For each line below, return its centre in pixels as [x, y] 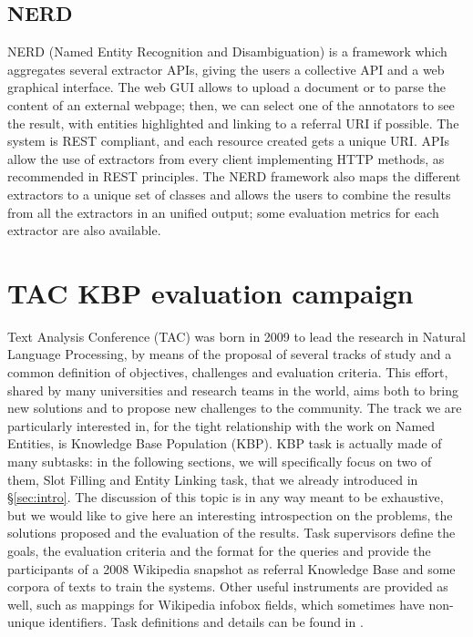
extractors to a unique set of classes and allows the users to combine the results [229, 194]
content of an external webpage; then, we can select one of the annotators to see [231, 104]
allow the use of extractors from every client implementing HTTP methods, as [226, 158]
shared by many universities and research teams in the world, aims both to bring [233, 390]
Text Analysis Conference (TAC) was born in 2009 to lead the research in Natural [236, 336]
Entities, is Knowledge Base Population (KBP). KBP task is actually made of [225, 443]
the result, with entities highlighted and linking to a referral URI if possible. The [233, 123]
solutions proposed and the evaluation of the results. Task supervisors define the [231, 533]
